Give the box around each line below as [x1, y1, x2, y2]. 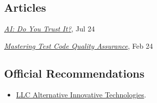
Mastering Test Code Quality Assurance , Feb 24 [4, 40, 153, 51]
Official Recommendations [4, 65, 145, 81]
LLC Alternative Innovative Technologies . [16, 89, 146, 99]
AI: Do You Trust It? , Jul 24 [4, 23, 95, 34]
